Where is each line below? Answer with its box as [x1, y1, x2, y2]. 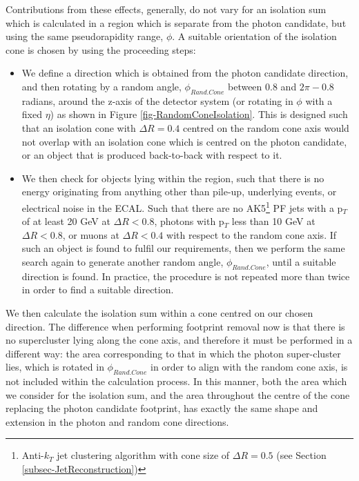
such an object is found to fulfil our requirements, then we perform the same [21, 241, 345, 255]
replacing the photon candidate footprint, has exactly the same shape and [6, 401, 318, 415]
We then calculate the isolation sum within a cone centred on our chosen [6, 305, 313, 320]
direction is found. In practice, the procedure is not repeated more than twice [21, 268, 350, 283]
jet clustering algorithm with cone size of [57, 448, 230, 462]
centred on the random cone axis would [182, 120, 349, 135]
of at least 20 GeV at [21, 214, 110, 228]
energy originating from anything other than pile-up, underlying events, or [21, 184, 337, 199]
